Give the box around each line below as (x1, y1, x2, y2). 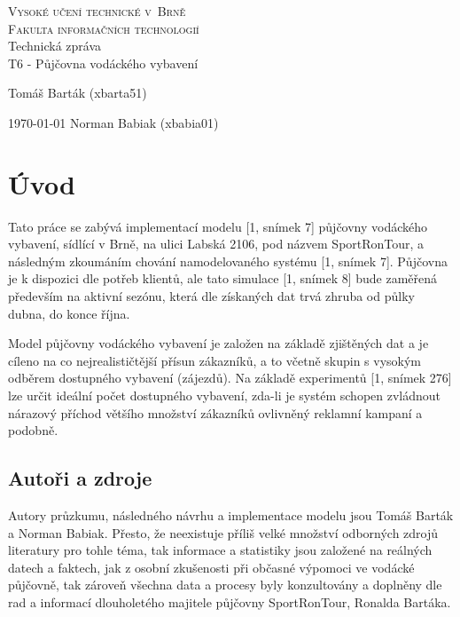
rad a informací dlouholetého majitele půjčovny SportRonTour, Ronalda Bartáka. (8, 592, 451, 611)
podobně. (8, 421, 58, 439)
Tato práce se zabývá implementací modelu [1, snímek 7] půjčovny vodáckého (8, 217, 428, 235)
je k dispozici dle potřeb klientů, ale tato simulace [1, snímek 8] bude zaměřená (8, 269, 438, 288)
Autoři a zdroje (8, 464, 152, 492)
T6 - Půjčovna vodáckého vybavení (8, 53, 199, 72)
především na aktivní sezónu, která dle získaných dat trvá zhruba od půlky (8, 287, 415, 305)
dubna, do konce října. (8, 304, 130, 322)
